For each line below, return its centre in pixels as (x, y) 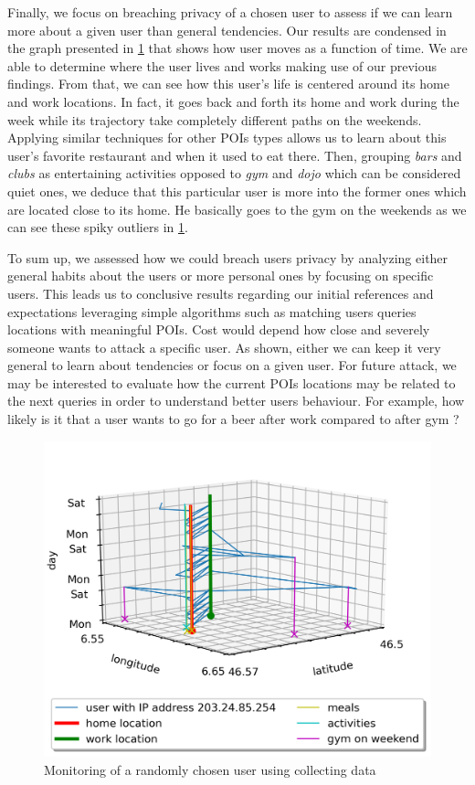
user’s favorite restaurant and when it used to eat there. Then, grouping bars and (235, 155)
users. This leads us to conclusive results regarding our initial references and (221, 293)
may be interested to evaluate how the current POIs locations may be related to (232, 382)
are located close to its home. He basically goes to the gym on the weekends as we (237, 209)
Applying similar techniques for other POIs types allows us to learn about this (227, 138)
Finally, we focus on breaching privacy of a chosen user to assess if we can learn (230, 12)
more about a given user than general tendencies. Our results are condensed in (227, 30)
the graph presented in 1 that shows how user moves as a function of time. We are (237, 48)
